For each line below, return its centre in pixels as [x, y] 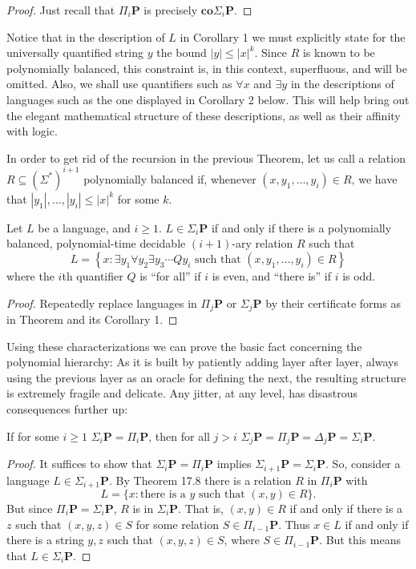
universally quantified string [75, 52]
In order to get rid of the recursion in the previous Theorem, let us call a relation [206, 157]
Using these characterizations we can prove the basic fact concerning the [184, 346]
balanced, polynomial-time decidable [96, 243]
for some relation [177, 524]
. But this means [360, 540]
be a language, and [84, 227]
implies [234, 464]
